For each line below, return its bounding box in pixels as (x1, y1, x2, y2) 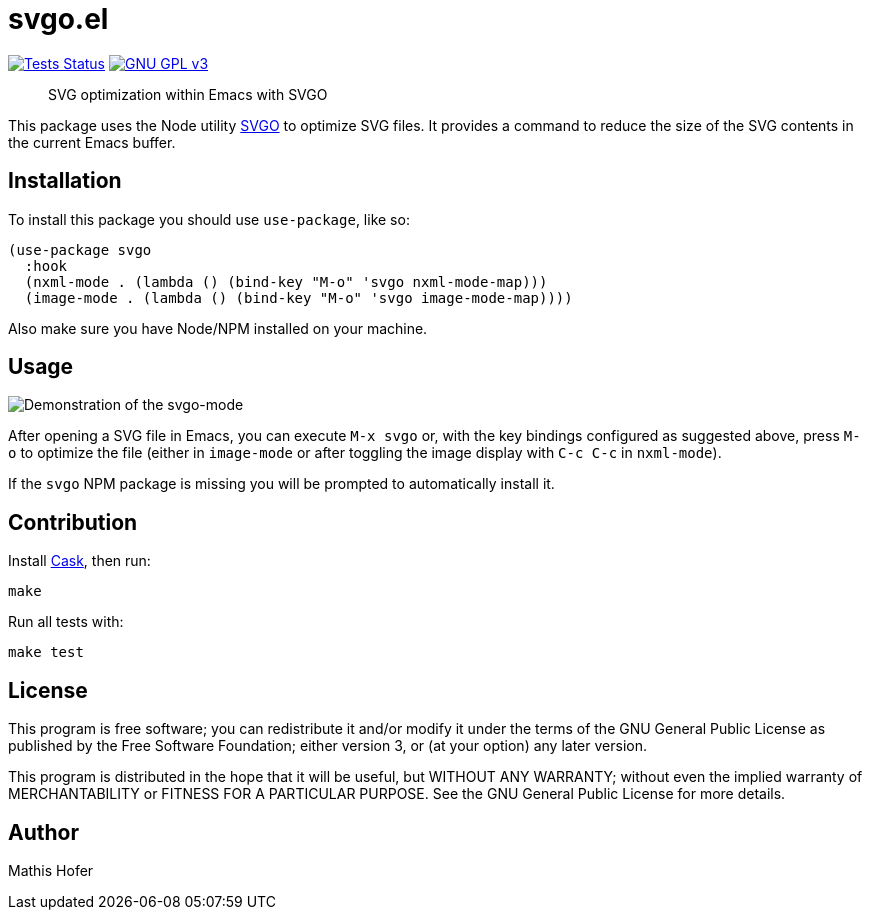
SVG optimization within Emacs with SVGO (48, 85, 328, 103)
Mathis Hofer (8, 861, 94, 879)
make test (8, 644, 84, 661)
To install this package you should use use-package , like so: (8, 210, 410, 228)
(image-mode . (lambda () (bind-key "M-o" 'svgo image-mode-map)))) (24, 289, 573, 306)
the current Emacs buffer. (8, 133, 176, 151)
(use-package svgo (8, 241, 152, 258)
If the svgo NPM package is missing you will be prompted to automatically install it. (8, 475, 555, 493)
